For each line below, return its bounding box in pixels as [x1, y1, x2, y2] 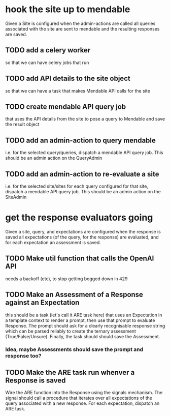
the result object [5, 121, 40, 128]
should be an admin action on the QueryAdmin [5, 155, 103, 161]
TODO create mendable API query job [5, 102, 126, 111]
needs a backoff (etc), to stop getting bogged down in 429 [5, 276, 128, 282]
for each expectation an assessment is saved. [5, 239, 101, 245]
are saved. [5, 31, 27, 37]
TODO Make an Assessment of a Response [5, 290, 144, 299]
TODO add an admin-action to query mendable [5, 136, 156, 144]
